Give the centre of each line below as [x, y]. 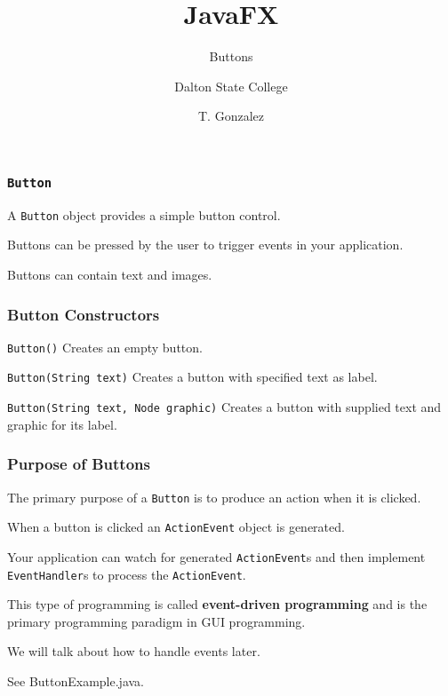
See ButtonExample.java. [76, 681]
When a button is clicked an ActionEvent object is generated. [176, 527]
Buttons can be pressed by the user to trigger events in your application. [205, 245]
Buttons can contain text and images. [110, 275]
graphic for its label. [62, 424]
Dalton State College [231, 86]
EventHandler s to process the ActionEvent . [127, 574]
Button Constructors [84, 314]
